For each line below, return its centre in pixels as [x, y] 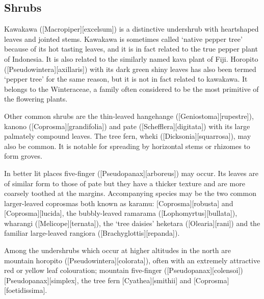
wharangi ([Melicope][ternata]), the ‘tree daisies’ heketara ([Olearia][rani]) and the [132, 223]
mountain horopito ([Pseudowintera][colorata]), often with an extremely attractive [132, 260]
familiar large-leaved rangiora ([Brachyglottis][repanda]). [92, 233]
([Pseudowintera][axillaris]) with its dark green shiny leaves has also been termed [130, 69]
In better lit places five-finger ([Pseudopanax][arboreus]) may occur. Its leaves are [131, 173]
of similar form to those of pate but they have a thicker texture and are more [125, 183]
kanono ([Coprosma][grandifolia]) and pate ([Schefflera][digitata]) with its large [127, 126]
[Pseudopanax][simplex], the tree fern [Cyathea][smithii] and [98, 280]
